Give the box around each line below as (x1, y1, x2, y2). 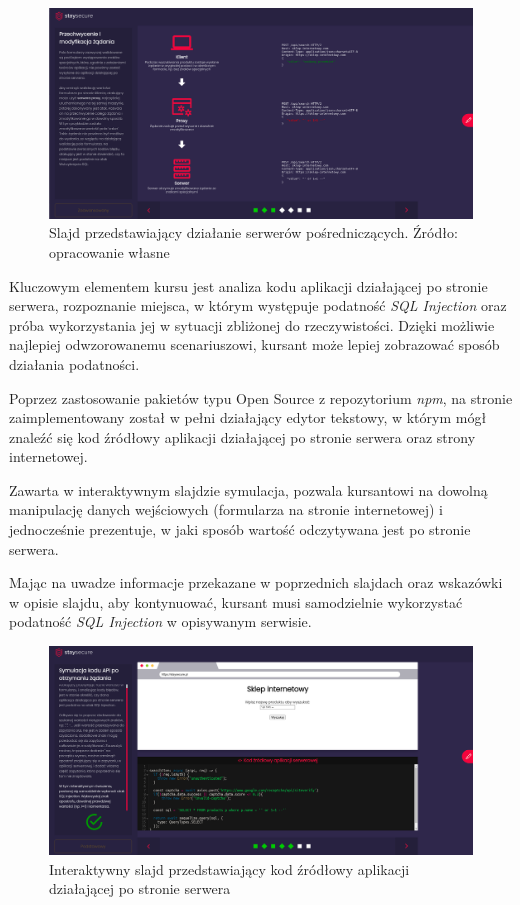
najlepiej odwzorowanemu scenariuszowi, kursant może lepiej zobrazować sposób (9, 334, 500, 355)
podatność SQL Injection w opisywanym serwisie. (9, 611, 312, 632)
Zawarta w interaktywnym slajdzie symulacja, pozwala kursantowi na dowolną (9, 479, 488, 500)
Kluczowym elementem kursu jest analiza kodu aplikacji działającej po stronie (9, 275, 488, 296)
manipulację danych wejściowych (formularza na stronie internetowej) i (9, 499, 443, 520)
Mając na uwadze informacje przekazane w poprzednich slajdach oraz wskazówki (9, 572, 503, 593)
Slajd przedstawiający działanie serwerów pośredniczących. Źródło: (49, 222, 458, 243)
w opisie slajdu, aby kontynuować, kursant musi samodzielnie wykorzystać (9, 591, 463, 612)
